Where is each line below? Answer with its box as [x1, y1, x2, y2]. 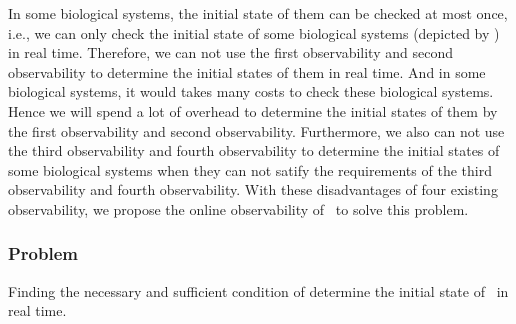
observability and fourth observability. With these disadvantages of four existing [8, 179, 498, 200]
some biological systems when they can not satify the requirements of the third [8, 159, 492, 180]
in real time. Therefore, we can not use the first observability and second [8, 42, 453, 63]
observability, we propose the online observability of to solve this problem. [8, 198, 469, 219]
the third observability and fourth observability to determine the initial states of [8, 140, 500, 161]
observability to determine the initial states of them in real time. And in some [8, 61, 486, 82]
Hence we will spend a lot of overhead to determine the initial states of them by [8, 100, 498, 121]
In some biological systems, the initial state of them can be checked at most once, [8, 3, 508, 23]
